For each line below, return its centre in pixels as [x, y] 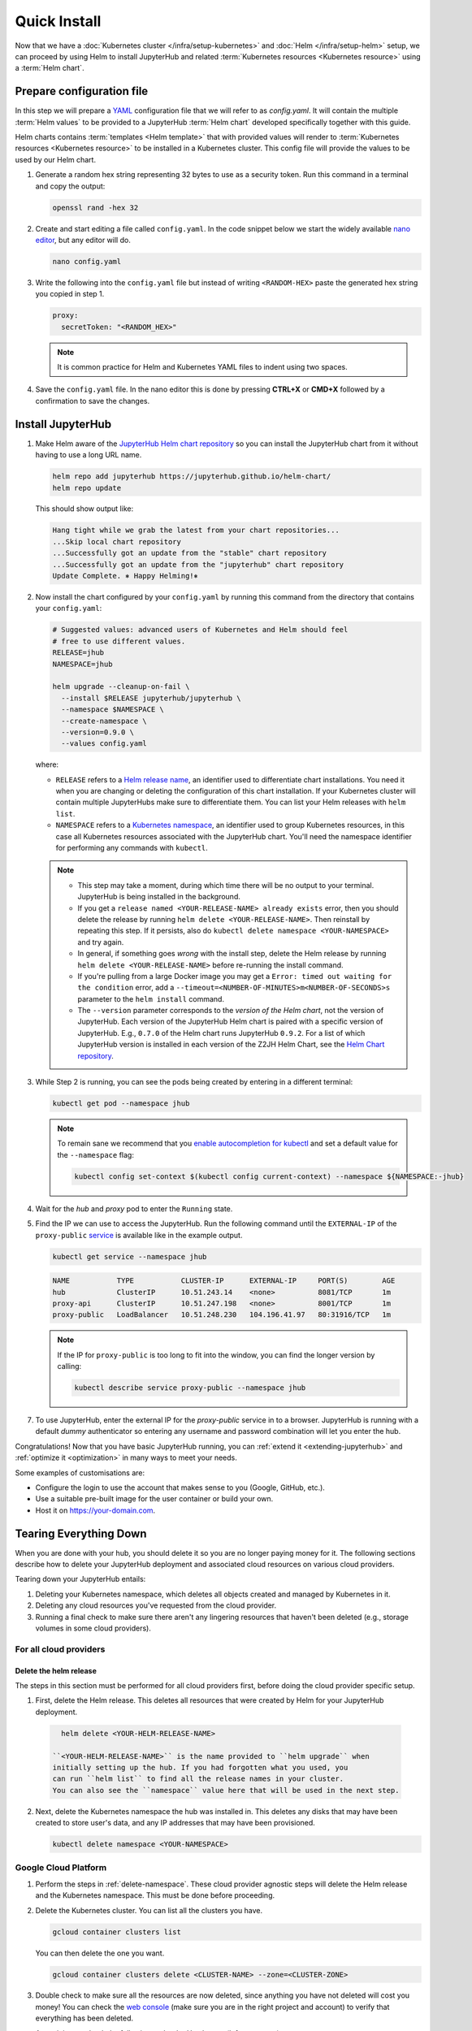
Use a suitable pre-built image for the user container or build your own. [154, 1499]
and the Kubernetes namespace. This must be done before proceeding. [155, 1895]
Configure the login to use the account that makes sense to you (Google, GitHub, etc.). [180, 1488]
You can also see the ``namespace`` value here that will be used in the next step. [226, 1790]
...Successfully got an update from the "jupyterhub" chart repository [198, 564]
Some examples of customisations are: [80, 1472]
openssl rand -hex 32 [95, 208]
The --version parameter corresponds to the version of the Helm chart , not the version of [231, 1011]
